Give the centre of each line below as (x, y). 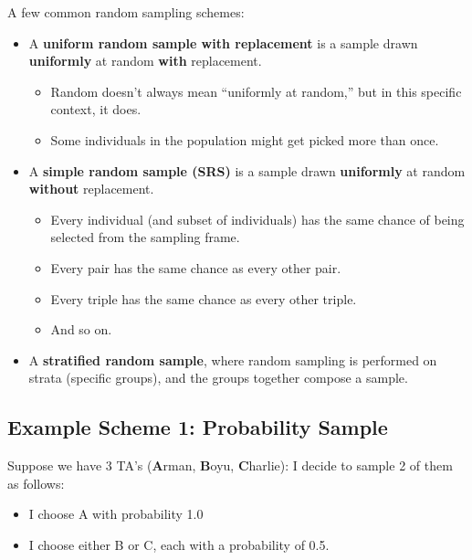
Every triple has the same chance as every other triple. (204, 298)
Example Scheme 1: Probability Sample (198, 427)
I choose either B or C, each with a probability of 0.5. (179, 544)
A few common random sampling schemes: (126, 12)
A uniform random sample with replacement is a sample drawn (223, 42)
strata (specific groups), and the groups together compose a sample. (218, 378)
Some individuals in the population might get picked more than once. (245, 139)
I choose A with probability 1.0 (116, 514)
